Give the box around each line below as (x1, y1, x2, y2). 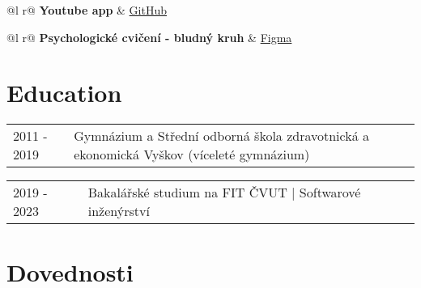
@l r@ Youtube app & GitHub (6, 2, 167, 18)
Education (6, 76, 122, 109)
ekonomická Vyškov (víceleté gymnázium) (74, 145, 310, 164)
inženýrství (87, 201, 150, 221)
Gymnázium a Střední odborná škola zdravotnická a (74, 126, 369, 146)
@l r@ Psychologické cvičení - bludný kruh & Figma (6, 28, 292, 45)
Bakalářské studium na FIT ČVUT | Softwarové (87, 183, 361, 202)
